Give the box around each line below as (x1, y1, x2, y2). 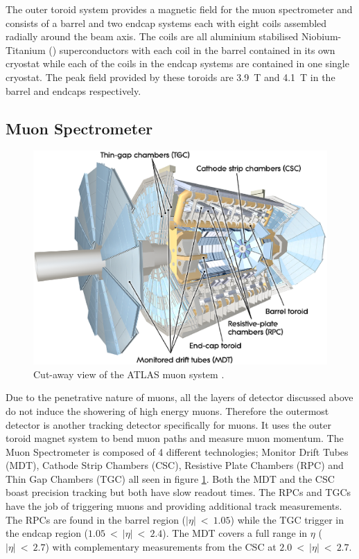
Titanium (6, 42, 46, 57)
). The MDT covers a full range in (162, 526, 308, 540)
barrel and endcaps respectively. (6, 83, 141, 98)
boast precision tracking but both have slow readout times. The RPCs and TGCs (6, 485, 351, 499)
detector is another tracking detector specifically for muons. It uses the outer (6, 417, 331, 432)
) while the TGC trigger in (230, 512, 344, 526)
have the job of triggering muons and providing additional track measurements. (6, 499, 342, 513)
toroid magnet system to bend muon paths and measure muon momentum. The (6, 431, 344, 445)
